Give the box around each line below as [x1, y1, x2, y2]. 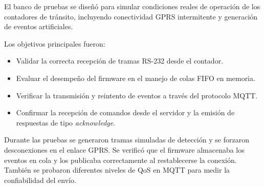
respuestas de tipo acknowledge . [16, 117, 116, 128]
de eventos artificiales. [4, 21, 73, 32]
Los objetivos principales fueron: [4, 38, 105, 49]
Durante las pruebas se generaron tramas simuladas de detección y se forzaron [4, 134, 249, 145]
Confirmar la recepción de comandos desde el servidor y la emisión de [16, 107, 235, 118]
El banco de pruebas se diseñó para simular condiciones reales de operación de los [4, 1, 260, 11]
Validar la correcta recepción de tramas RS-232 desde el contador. [16, 55, 224, 66]
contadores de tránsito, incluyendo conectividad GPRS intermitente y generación [4, 11, 258, 22]
